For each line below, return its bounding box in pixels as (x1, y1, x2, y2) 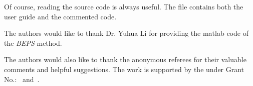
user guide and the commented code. (4, 11, 117, 21)
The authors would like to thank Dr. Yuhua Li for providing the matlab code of (4, 28, 248, 38)
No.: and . (4, 74, 40, 84)
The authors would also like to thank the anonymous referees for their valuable (4, 54, 246, 65)
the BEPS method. (4, 37, 62, 48)
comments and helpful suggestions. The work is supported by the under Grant (4, 64, 244, 74)
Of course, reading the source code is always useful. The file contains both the (4, 1, 243, 11)
